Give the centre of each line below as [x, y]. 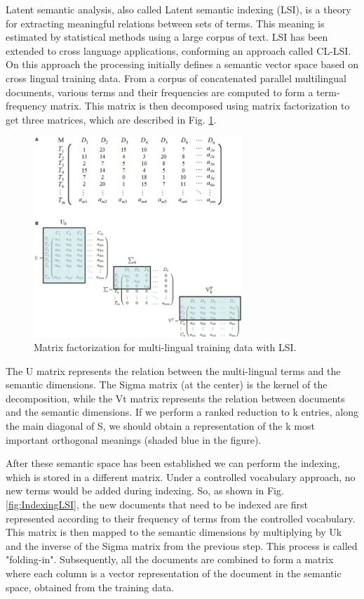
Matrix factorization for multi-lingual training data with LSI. [165, 347]
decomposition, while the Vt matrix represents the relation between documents [175, 398]
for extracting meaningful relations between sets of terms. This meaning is [165, 23]
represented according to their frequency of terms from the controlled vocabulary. [181, 518]
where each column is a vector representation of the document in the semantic [174, 573]
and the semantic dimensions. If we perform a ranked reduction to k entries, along [182, 412]
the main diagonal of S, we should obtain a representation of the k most [160, 426]
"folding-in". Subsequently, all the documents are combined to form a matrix [170, 559]
